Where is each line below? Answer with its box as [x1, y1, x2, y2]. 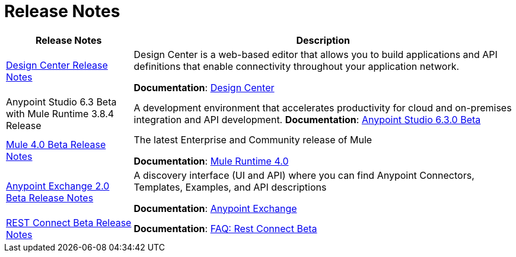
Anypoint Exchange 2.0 [6, 179, 110, 192]
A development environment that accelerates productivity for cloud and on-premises [133, 101, 512, 114]
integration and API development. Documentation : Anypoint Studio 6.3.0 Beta [133, 113, 481, 126]
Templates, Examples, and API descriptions [133, 181, 327, 193]
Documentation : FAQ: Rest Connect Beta [133, 222, 317, 234]
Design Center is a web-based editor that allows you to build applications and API [133, 48, 498, 60]
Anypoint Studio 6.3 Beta [6, 95, 117, 108]
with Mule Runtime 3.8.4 [6, 107, 114, 120]
